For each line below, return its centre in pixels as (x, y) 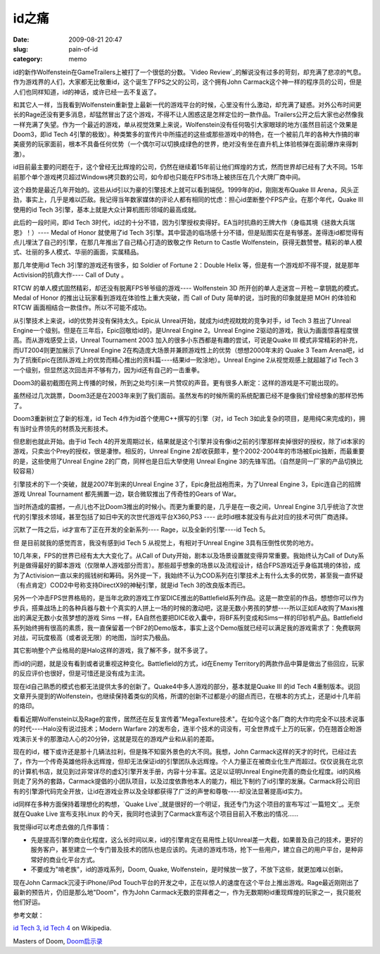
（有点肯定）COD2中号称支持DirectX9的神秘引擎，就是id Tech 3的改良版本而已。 (131, 585)
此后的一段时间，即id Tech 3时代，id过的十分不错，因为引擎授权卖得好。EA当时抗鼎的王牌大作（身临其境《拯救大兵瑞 (184, 223)
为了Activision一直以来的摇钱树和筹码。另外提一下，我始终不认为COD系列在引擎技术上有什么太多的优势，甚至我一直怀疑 (188, 575)
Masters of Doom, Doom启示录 (58, 941)
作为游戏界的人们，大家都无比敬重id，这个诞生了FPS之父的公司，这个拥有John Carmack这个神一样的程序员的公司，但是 (188, 82)
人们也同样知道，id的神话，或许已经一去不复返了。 (87, 92)
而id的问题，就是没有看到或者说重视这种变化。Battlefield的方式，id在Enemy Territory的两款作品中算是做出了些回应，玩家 (189, 663)
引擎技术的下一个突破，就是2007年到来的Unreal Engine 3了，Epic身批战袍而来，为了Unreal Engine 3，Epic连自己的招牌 (187, 484)
